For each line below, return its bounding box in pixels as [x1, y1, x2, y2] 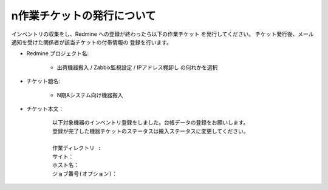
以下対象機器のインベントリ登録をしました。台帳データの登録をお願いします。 [52, 119, 249, 126]
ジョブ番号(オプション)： [52, 170, 118, 177]
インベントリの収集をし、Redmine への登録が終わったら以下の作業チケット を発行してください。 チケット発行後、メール [11, 30, 314, 38]
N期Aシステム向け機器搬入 [56, 91, 123, 98]
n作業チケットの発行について [11, 9, 156, 22]
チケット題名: [26, 78, 61, 85]
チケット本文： [26, 105, 64, 112]
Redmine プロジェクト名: [26, 50, 89, 57]
